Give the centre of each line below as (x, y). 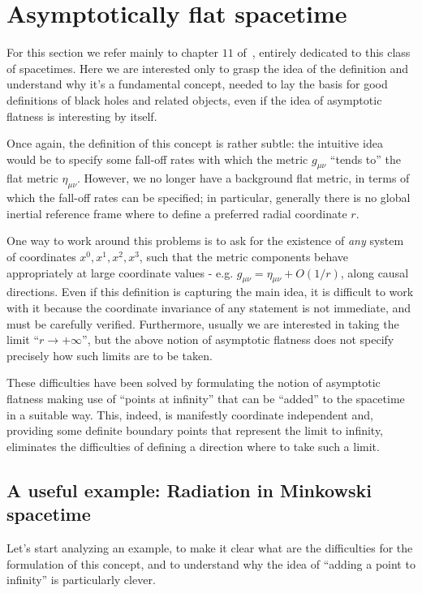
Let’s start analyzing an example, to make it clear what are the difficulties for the (210, 547)
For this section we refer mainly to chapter (113, 52)
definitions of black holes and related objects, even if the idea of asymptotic (194, 99)
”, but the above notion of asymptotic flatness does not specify (238, 339)
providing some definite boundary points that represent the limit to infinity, (195, 430)
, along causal (375, 272)
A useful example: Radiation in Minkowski (189, 490)
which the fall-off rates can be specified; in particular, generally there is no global (209, 198)
